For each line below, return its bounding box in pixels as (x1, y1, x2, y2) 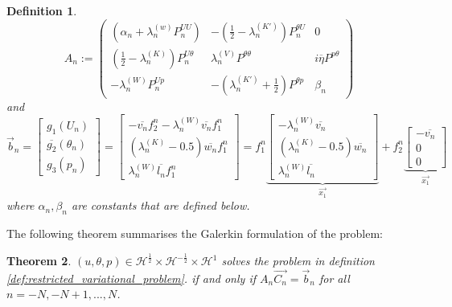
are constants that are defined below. (72, 197, 250, 214)
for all (318, 269, 350, 286)
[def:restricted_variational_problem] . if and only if (6, 269, 256, 286)
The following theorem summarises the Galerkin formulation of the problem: (6, 225, 383, 242)
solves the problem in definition (221, 252, 375, 269)
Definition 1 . (6, 2, 77, 18)
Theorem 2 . (6, 252, 72, 269)
